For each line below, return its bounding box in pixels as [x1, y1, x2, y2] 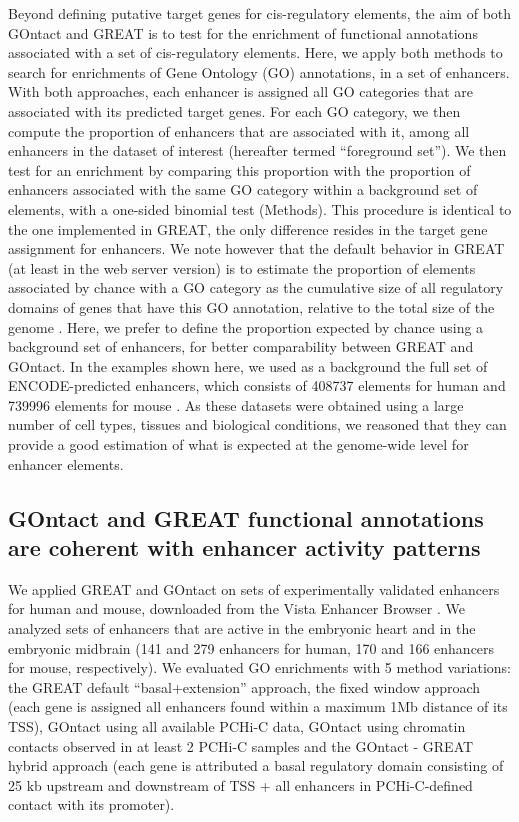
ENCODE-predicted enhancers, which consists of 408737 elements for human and [8, 375, 506, 396]
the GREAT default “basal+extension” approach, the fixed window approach [8, 676, 481, 697]
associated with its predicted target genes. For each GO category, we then [8, 100, 461, 121]
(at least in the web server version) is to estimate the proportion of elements [8, 257, 476, 278]
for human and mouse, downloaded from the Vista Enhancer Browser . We [8, 598, 465, 619]
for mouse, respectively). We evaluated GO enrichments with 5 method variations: [8, 657, 511, 678]
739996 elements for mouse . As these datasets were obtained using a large [8, 394, 464, 415]
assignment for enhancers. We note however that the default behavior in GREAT [8, 238, 505, 259]
